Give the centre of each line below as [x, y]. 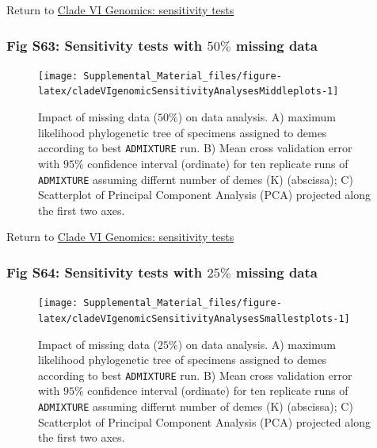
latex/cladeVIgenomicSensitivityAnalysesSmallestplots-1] [194, 318]
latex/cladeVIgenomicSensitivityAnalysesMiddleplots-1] [188, 92]
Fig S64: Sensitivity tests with [105, 272]
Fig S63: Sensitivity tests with [105, 45]
